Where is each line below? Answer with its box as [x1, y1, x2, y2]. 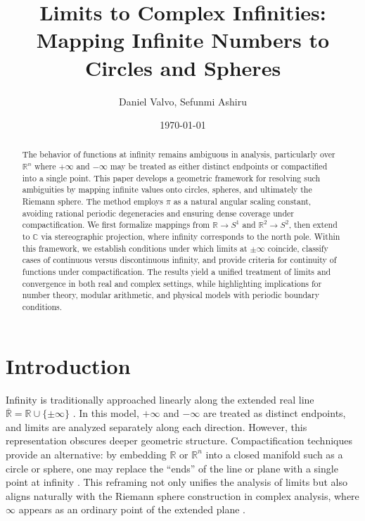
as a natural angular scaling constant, [173, 195, 312, 207]
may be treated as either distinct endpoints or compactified [110, 160, 328, 172]
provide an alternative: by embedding [6, 446, 167, 461]
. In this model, [72, 406, 139, 420]
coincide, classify [267, 242, 328, 254]
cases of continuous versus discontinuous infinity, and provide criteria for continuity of [22, 254, 337, 266]
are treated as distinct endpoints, [203, 406, 346, 420]
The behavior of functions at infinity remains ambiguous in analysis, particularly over [22, 148, 335, 160]
